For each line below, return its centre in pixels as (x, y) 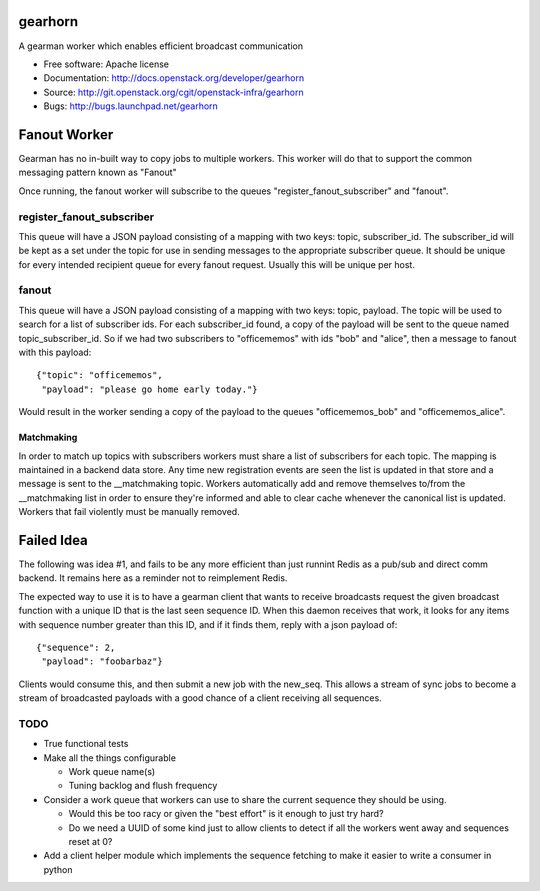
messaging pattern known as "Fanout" (97, 172)
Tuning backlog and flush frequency (143, 786)
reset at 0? (90, 842)
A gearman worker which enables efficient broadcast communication (161, 46)
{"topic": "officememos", (100, 375)
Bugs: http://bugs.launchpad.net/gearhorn (131, 106)
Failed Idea (53, 540)
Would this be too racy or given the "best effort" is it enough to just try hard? (226, 814)
